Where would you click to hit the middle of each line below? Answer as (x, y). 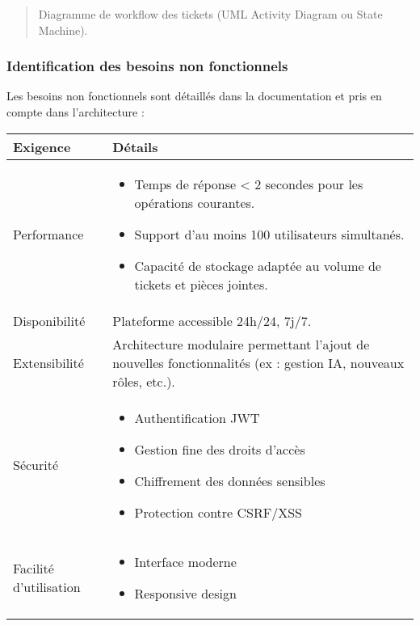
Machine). (63, 30)
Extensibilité (48, 362)
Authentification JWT (197, 417)
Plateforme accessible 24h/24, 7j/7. (212, 320)
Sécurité (36, 465)
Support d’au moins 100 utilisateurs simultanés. (269, 234)
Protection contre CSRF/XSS (218, 512)
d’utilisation (47, 586)
